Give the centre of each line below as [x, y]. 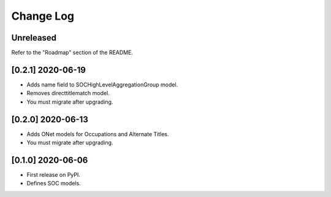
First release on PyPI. [54, 174]
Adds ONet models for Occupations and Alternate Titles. [98, 134]
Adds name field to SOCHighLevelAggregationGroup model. [102, 84]
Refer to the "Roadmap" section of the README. [72, 53]
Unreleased [34, 38]
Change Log [43, 16]
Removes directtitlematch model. [68, 93]
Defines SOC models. [54, 183]
